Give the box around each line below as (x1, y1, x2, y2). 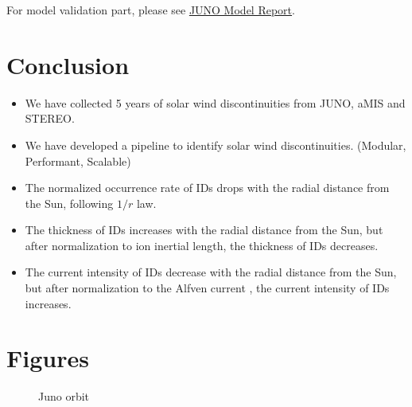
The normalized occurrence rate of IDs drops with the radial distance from (25, 179, 390, 196)
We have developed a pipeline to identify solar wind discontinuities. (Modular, (25, 136, 406, 153)
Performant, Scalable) (25, 152, 131, 169)
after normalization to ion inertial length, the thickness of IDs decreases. (25, 237, 379, 253)
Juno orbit (38, 388, 90, 405)
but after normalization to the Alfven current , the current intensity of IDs (25, 280, 390, 296)
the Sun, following (25, 194, 114, 211)
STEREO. (25, 110, 75, 127)
